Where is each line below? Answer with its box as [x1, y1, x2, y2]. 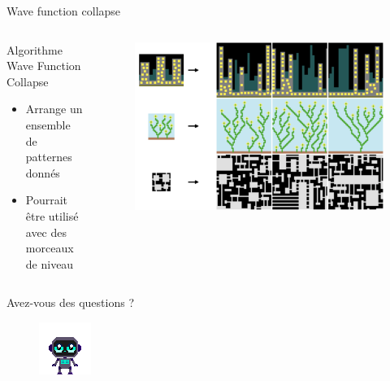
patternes [25, 148, 72, 165]
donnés [25, 164, 60, 181]
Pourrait [25, 191, 68, 208]
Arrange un [25, 100, 83, 117]
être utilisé [25, 207, 79, 224]
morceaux [25, 239, 74, 256]
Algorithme [6, 41, 63, 58]
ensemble [25, 116, 71, 133]
